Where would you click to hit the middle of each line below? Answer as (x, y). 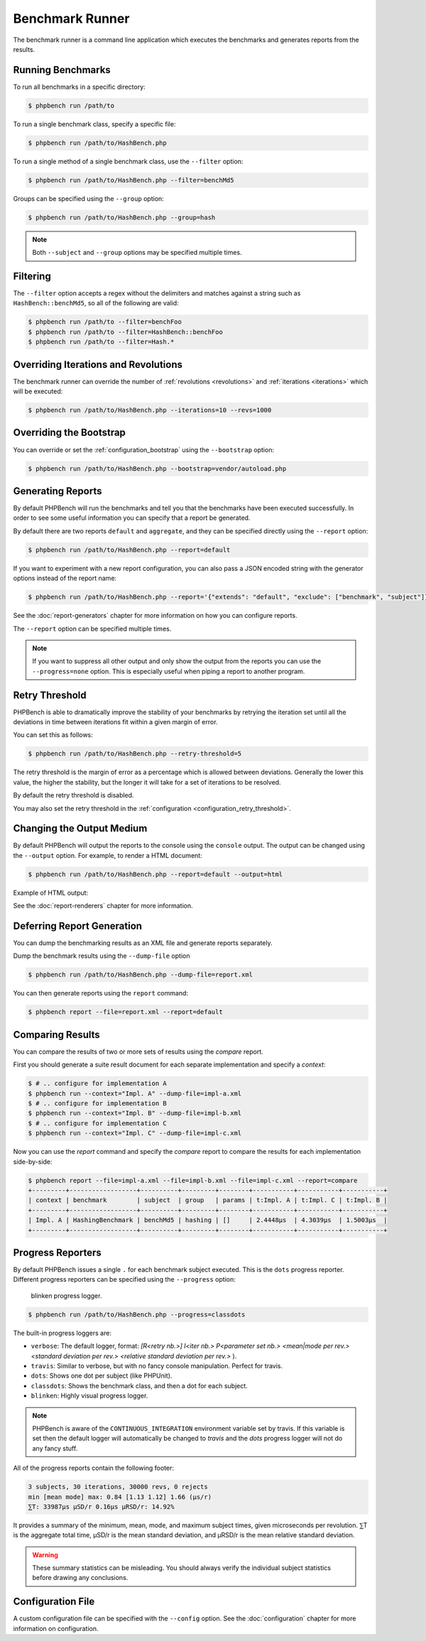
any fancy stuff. (55, 1448)
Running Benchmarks (62, 70)
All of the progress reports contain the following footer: (93, 1468)
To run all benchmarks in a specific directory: (79, 87)
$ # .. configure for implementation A (97, 1084)
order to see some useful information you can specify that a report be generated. (132, 518)
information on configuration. (56, 1628)
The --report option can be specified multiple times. (92, 628)
